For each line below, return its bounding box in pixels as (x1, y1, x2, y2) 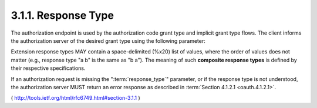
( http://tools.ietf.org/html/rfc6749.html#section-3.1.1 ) (11, 95, 140, 102)
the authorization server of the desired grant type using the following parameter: (11, 37, 205, 44)
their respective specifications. (11, 65, 86, 72)
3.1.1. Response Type (11, 9, 114, 22)
